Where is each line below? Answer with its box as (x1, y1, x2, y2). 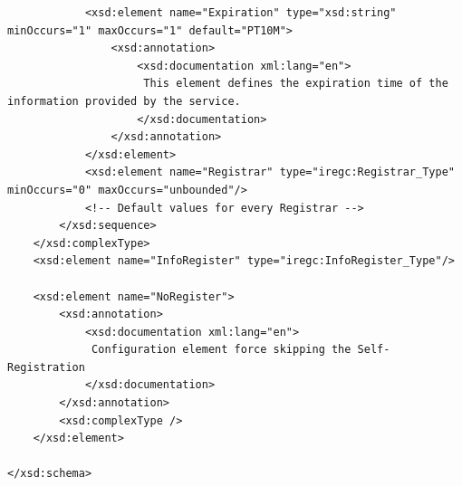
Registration (7, 360, 85, 374)
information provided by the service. (7, 94, 241, 108)
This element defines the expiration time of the (143, 77, 448, 91)
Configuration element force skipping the (91, 343, 351, 357)
